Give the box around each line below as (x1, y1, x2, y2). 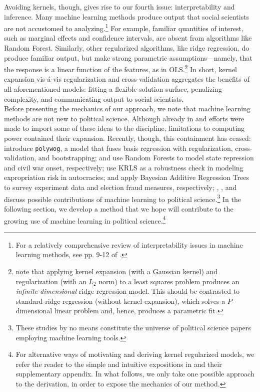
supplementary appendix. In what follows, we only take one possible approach (15, 368, 254, 379)
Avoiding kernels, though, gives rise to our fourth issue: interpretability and (4, 2, 235, 12)
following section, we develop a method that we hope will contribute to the (4, 203, 233, 214)
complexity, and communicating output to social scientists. (4, 93, 184, 104)
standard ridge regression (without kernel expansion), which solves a (15, 295, 225, 306)
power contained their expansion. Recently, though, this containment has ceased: (4, 133, 251, 143)
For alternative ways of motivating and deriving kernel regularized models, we (15, 349, 254, 359)
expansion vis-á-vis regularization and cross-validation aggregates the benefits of (4, 74, 249, 84)
